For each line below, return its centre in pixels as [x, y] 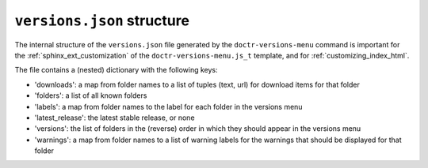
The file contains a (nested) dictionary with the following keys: [116, 70]
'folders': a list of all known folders [91, 95]
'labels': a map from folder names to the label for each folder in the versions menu [168, 106]
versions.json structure [102, 21]
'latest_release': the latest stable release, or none [115, 118]
